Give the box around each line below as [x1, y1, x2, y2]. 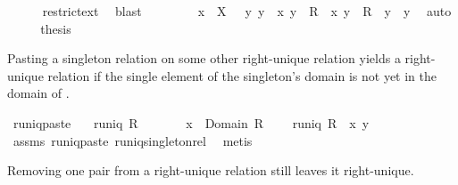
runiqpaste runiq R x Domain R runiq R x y [12, 113, 370, 132]
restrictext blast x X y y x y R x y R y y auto [42, 2, 452, 20]
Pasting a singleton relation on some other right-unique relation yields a [7, 49, 401, 68]
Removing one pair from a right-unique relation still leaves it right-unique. [7, 161, 414, 180]
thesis [40, 19, 71, 37]
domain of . [7, 84, 70, 102]
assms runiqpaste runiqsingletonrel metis [12, 131, 253, 149]
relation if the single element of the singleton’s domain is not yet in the [47, 66, 437, 84]
